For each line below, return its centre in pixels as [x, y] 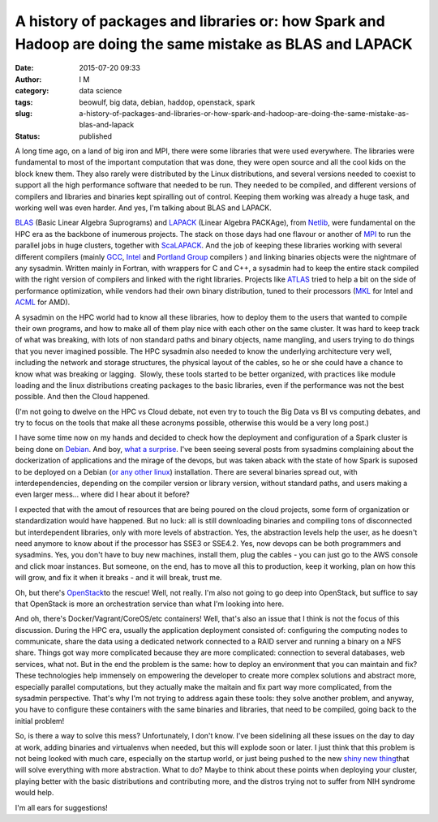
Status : [28, 136]
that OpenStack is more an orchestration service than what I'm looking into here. [149, 604]
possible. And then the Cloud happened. [82, 397]
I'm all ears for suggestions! [62, 807]
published [96, 136]
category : [32, 91]
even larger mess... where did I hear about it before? [102, 494]
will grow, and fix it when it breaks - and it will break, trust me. [118, 578]
